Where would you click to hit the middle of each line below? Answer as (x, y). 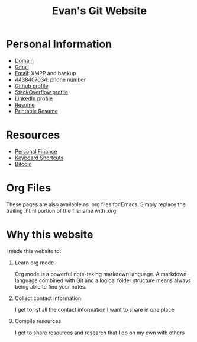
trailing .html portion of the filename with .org (61, 210)
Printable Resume (36, 111)
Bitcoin (23, 164)
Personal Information (59, 44)
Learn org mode (34, 263)
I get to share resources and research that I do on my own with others (100, 333)
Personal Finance (36, 151)
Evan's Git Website (99, 11)
